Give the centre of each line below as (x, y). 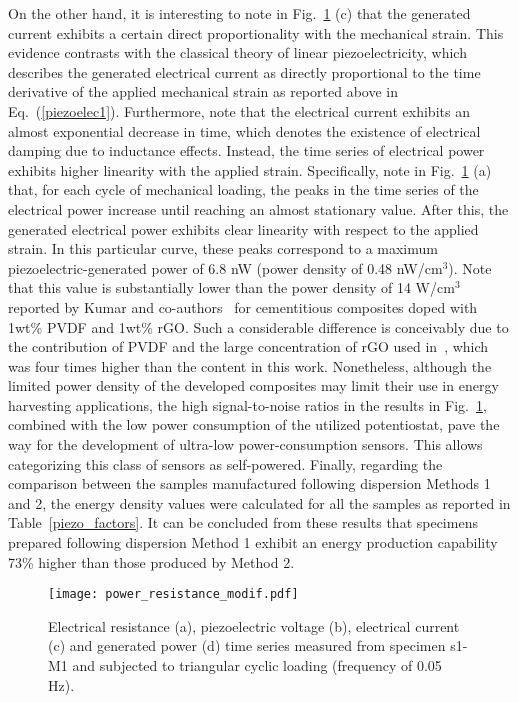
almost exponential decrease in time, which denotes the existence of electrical (244, 130)
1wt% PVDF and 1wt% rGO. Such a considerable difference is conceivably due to (258, 326)
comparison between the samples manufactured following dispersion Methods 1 (249, 483)
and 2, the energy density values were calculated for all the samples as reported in (259, 502)
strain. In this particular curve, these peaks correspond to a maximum (223, 248)
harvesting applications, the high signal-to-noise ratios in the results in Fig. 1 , (247, 404)
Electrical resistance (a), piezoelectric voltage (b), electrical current (254, 625)
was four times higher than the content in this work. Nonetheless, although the (250, 365)
